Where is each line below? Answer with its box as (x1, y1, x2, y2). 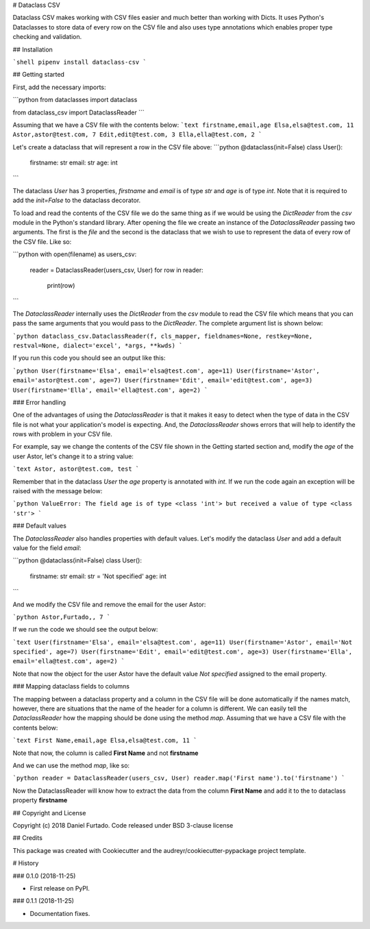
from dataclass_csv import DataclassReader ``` (12, 108, 145, 116)
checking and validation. (12, 33, 82, 41)
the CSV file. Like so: (12, 237, 72, 246)
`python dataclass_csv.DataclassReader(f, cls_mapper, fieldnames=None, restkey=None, (12, 332, 313, 340)
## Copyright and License (12, 808, 86, 817)
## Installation (12, 45, 53, 53)
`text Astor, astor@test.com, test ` (12, 465, 140, 473)
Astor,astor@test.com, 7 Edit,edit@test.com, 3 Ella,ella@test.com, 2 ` (12, 131, 262, 138)
